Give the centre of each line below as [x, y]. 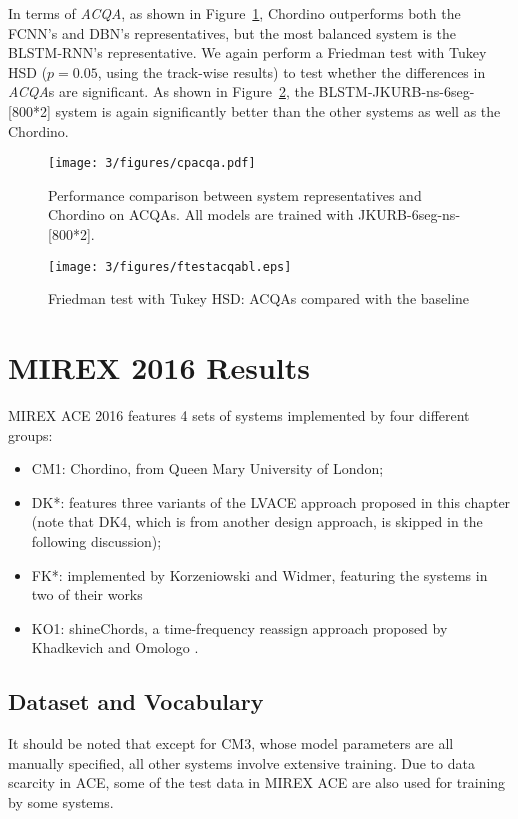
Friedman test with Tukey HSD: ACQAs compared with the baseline [259, 298]
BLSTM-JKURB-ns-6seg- [396, 91]
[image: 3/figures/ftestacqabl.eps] [170, 266]
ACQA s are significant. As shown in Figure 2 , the [161, 91]
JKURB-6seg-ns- [409, 214]
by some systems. [61, 801]
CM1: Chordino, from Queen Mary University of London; [207, 468]
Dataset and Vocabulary [136, 701]
